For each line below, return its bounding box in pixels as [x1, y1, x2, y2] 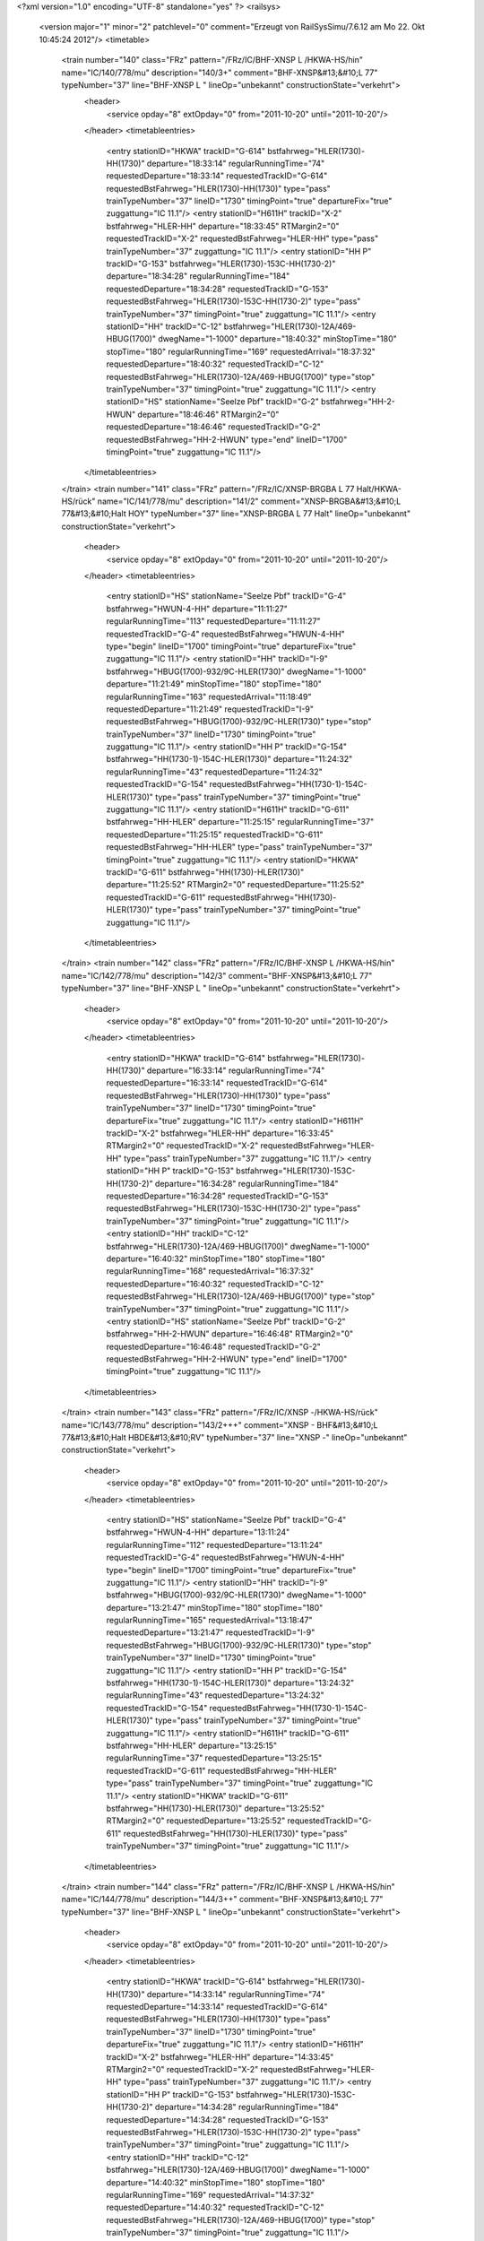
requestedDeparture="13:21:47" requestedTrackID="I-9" [106, 1627, 315, 1638]
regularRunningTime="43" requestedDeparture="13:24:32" [106, 1690, 324, 1700]
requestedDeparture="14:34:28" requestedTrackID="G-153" [106, 2114, 329, 2124]
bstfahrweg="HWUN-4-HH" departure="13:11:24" [106, 1527, 290, 1537]
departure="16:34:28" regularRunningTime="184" [154, 1178, 340, 1189]
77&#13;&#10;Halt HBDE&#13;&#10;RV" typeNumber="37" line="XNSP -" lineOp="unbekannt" [61, 1432, 408, 1443]
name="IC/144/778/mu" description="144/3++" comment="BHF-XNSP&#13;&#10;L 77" [61, 1894, 384, 1905]
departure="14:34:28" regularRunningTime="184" [154, 2102, 340, 2113]
